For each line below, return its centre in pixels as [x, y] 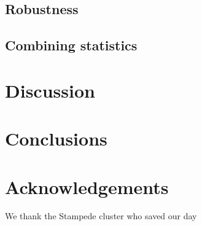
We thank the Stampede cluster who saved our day [101, 216]
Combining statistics [71, 45]
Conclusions [56, 138]
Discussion [50, 90]
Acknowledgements [87, 186]
